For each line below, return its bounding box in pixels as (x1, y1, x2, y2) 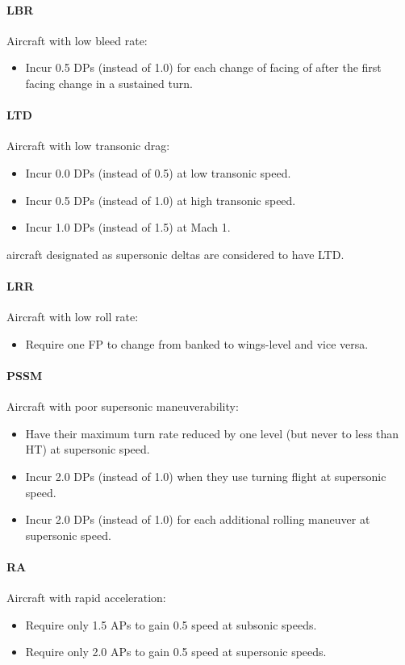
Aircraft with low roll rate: (6, 308, 139, 325)
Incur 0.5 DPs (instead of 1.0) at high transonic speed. (25, 191, 296, 208)
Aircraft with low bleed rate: (6, 31, 148, 48)
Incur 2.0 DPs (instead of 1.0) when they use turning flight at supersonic (25, 467, 386, 484)
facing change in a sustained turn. (25, 74, 193, 91)
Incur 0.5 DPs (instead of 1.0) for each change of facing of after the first (25, 59, 382, 76)
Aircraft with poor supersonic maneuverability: (6, 398, 239, 415)
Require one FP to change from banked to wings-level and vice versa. (25, 335, 369, 352)
